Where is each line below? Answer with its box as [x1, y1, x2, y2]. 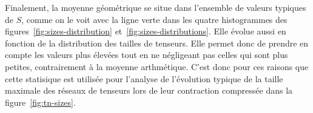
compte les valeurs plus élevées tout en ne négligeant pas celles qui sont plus [5, 48, 288, 61]
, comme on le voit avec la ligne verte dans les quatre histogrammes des [21, 13, 288, 25]
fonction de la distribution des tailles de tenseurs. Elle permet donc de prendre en [5, 36, 309, 49]
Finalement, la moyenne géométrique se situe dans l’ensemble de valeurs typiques [5, 1, 306, 13]
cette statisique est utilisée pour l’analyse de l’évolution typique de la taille [5, 72, 283, 85]
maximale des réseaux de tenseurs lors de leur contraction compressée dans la [5, 84, 293, 97]
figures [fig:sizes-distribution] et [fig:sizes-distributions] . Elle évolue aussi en [5, 25, 286, 37]
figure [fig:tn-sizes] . [5, 95, 76, 108]
